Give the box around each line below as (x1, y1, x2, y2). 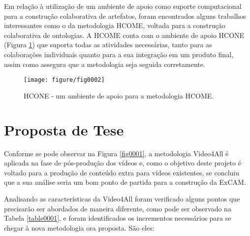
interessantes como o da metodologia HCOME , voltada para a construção (4, 20, 225, 31)
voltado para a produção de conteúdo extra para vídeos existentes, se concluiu (4, 167, 240, 177)
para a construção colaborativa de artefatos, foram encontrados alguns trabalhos (4, 10, 246, 21)
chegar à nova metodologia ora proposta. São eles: (4, 222, 155, 233)
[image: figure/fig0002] (24, 76, 105, 84)
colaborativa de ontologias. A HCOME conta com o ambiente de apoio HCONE (4, 30, 245, 40)
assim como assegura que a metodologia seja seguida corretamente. (4, 59, 205, 69)
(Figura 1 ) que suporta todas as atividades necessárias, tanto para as (4, 39, 212, 50)
